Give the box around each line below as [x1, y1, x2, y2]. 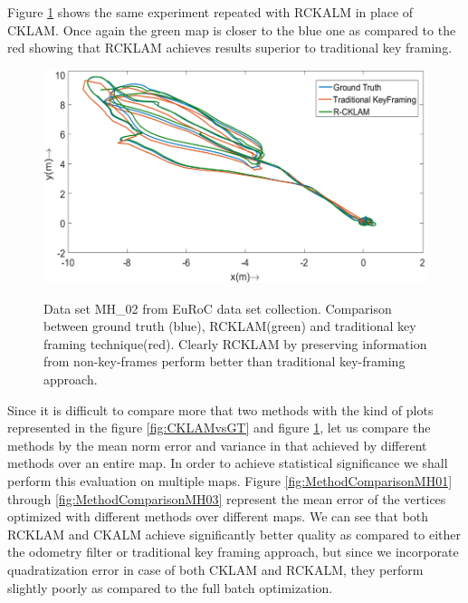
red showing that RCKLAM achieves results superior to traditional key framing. [7, 38, 453, 57]
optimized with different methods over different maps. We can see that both [7, 507, 429, 526]
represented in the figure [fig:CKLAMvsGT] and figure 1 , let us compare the [7, 418, 431, 437]
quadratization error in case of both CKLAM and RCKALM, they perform [7, 559, 424, 579]
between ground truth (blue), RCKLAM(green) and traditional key [43, 316, 416, 336]
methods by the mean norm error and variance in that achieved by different [7, 435, 427, 454]
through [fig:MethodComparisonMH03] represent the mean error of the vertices [7, 489, 446, 508]
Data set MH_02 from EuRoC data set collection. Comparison [43, 298, 392, 317]
